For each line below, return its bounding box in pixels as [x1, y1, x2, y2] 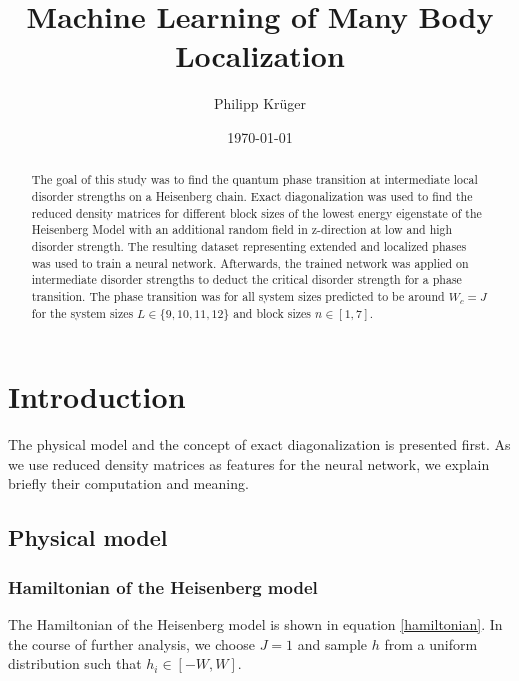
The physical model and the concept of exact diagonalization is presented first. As [8, 434, 511, 455]
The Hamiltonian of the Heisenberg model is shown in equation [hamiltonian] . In [8, 613, 503, 634]
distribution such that [8, 653, 142, 674]
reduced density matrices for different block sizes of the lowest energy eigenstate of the [31, 204, 482, 221]
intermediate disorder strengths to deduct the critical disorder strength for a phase [31, 271, 462, 288]
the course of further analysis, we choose [8, 633, 255, 654]
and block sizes [233, 304, 312, 321]
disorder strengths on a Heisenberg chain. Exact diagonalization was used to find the [31, 187, 473, 204]
